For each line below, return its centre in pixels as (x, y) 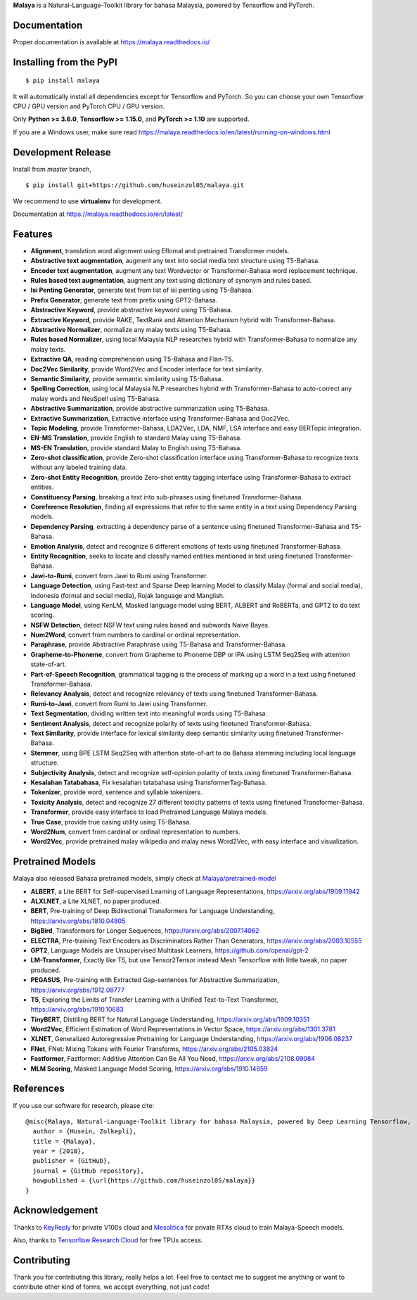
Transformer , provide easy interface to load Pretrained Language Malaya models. (149, 812)
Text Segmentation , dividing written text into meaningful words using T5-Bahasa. (149, 713)
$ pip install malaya (63, 81)
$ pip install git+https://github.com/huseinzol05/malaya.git (135, 185)
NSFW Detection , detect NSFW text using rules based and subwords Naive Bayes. (150, 625)
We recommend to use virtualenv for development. (88, 201)
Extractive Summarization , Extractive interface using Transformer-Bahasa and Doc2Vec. (160, 418)
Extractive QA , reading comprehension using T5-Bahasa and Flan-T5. (132, 359)
